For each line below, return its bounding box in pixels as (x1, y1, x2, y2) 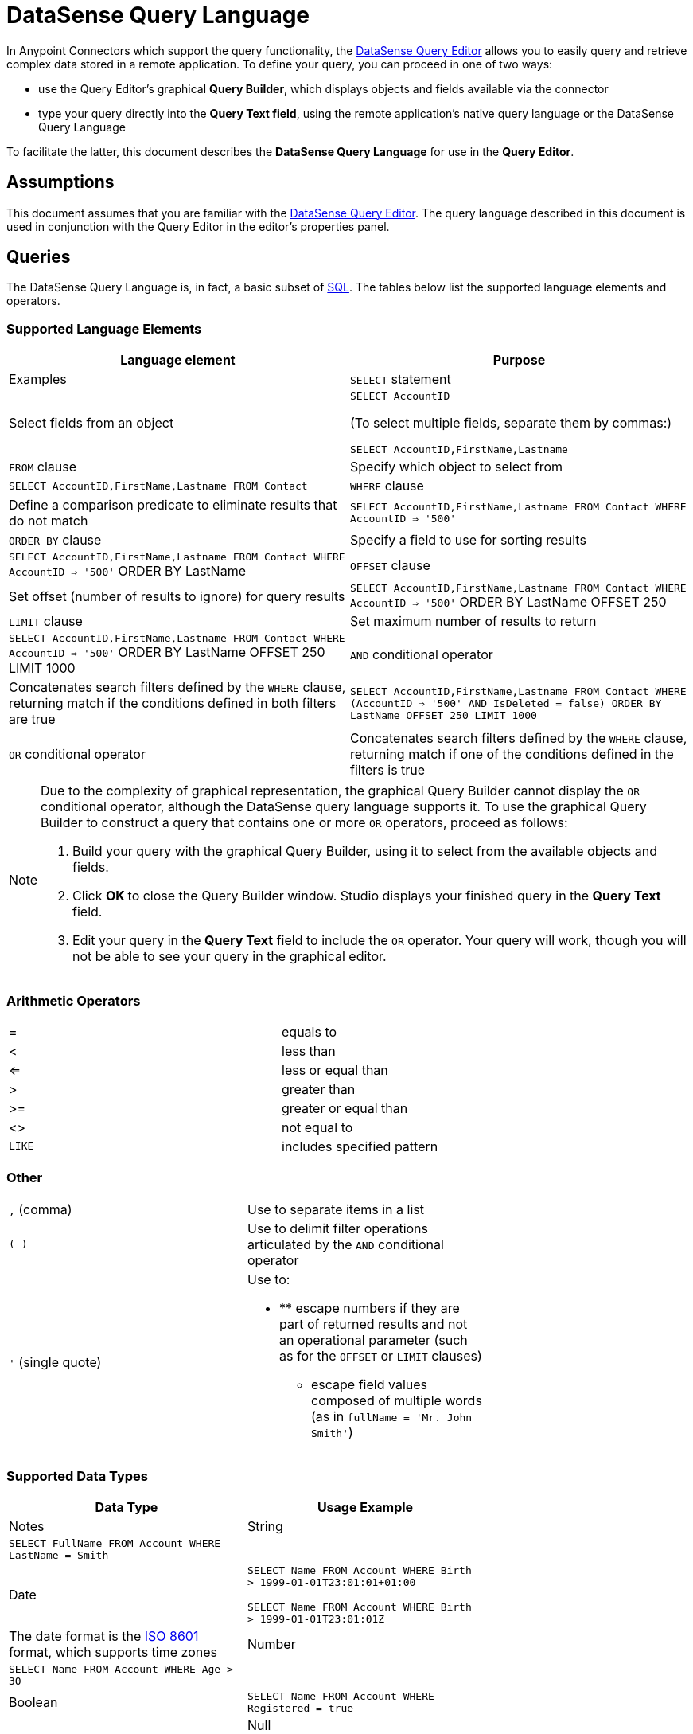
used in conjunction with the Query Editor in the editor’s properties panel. (6, 219, 390, 233)
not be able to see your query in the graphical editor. (72, 948, 387, 965)
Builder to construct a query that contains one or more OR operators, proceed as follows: (41, 814, 568, 831)
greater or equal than (282, 1099, 408, 1116)
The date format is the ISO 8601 (9, 1628, 199, 1645)
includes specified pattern (282, 1138, 438, 1154)
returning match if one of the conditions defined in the (350, 746, 674, 763)
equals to (282, 1023, 337, 1040)
